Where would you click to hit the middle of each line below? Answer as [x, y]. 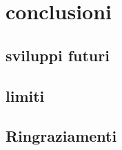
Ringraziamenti [61, 136]
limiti [25, 95]
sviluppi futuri [58, 55]
